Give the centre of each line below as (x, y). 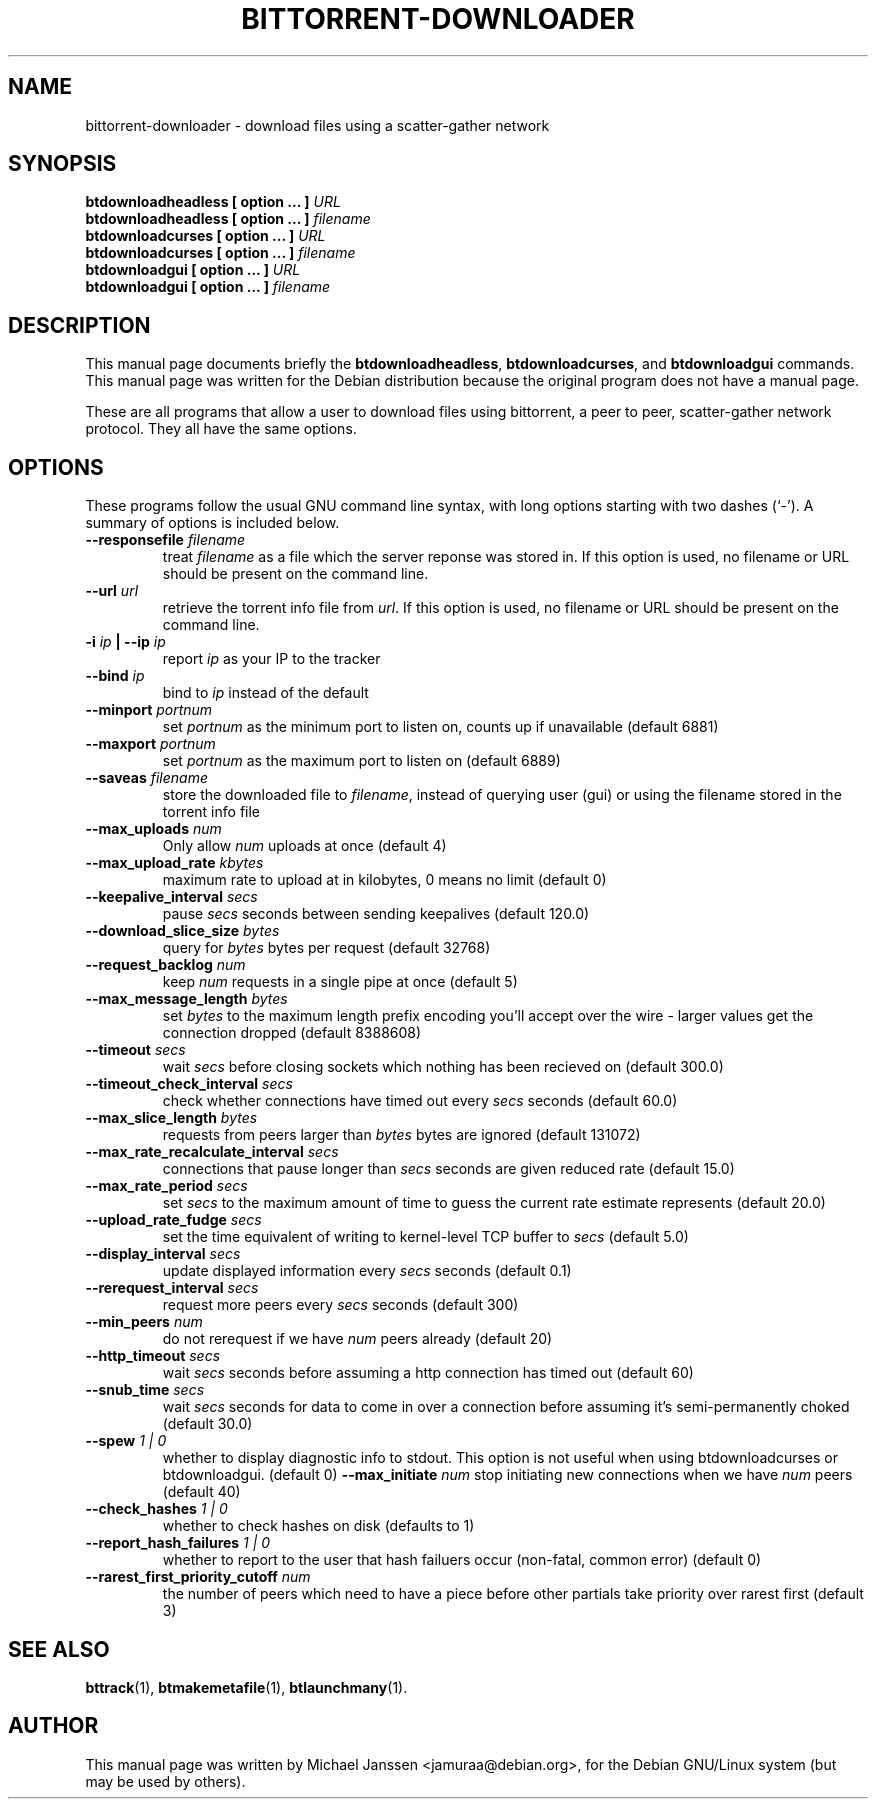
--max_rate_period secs (166, 1186)
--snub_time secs (145, 1390)
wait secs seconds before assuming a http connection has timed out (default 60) (428, 1373)
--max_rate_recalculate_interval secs (212, 1152)
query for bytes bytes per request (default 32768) (326, 948)
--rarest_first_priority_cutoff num (198, 1577)
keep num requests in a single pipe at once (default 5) (340, 982)
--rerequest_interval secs (172, 1288)
